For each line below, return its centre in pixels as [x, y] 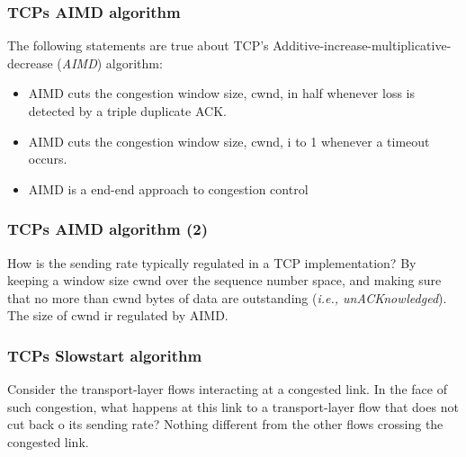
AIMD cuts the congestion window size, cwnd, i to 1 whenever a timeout [229, 141]
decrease [30, 63]
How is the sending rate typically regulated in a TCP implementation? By [212, 262]
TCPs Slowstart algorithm [105, 355]
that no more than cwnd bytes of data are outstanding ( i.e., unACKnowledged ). [227, 297]
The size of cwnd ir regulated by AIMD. [118, 315]
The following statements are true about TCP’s [138, 45]
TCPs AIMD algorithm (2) [108, 229]
